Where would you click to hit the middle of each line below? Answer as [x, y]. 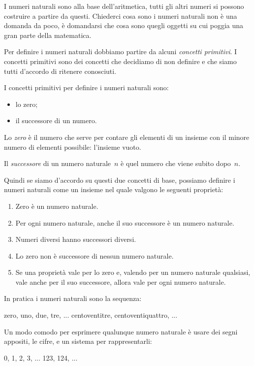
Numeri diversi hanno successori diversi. [76, 239]
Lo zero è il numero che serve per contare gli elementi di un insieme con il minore [127, 137]
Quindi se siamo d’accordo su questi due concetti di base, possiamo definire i [120, 180]
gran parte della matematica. [48, 35]
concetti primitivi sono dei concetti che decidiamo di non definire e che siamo [120, 61]
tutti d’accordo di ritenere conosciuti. [60, 71]
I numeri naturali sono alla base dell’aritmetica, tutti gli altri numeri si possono [124, 6]
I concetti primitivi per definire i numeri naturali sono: [86, 87]
